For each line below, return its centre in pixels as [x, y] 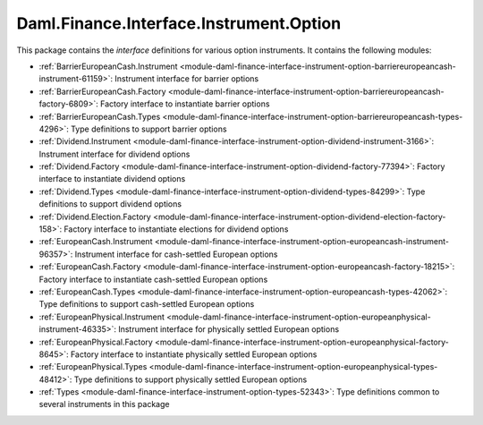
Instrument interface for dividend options [114, 154]
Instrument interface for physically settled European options [229, 329]
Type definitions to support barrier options [148, 129]
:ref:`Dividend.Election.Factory [95, 217]
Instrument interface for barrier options [187, 79]
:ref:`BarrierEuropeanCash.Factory [102, 91]
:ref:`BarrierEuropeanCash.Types [100, 116]
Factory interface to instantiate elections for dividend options [176, 229]
